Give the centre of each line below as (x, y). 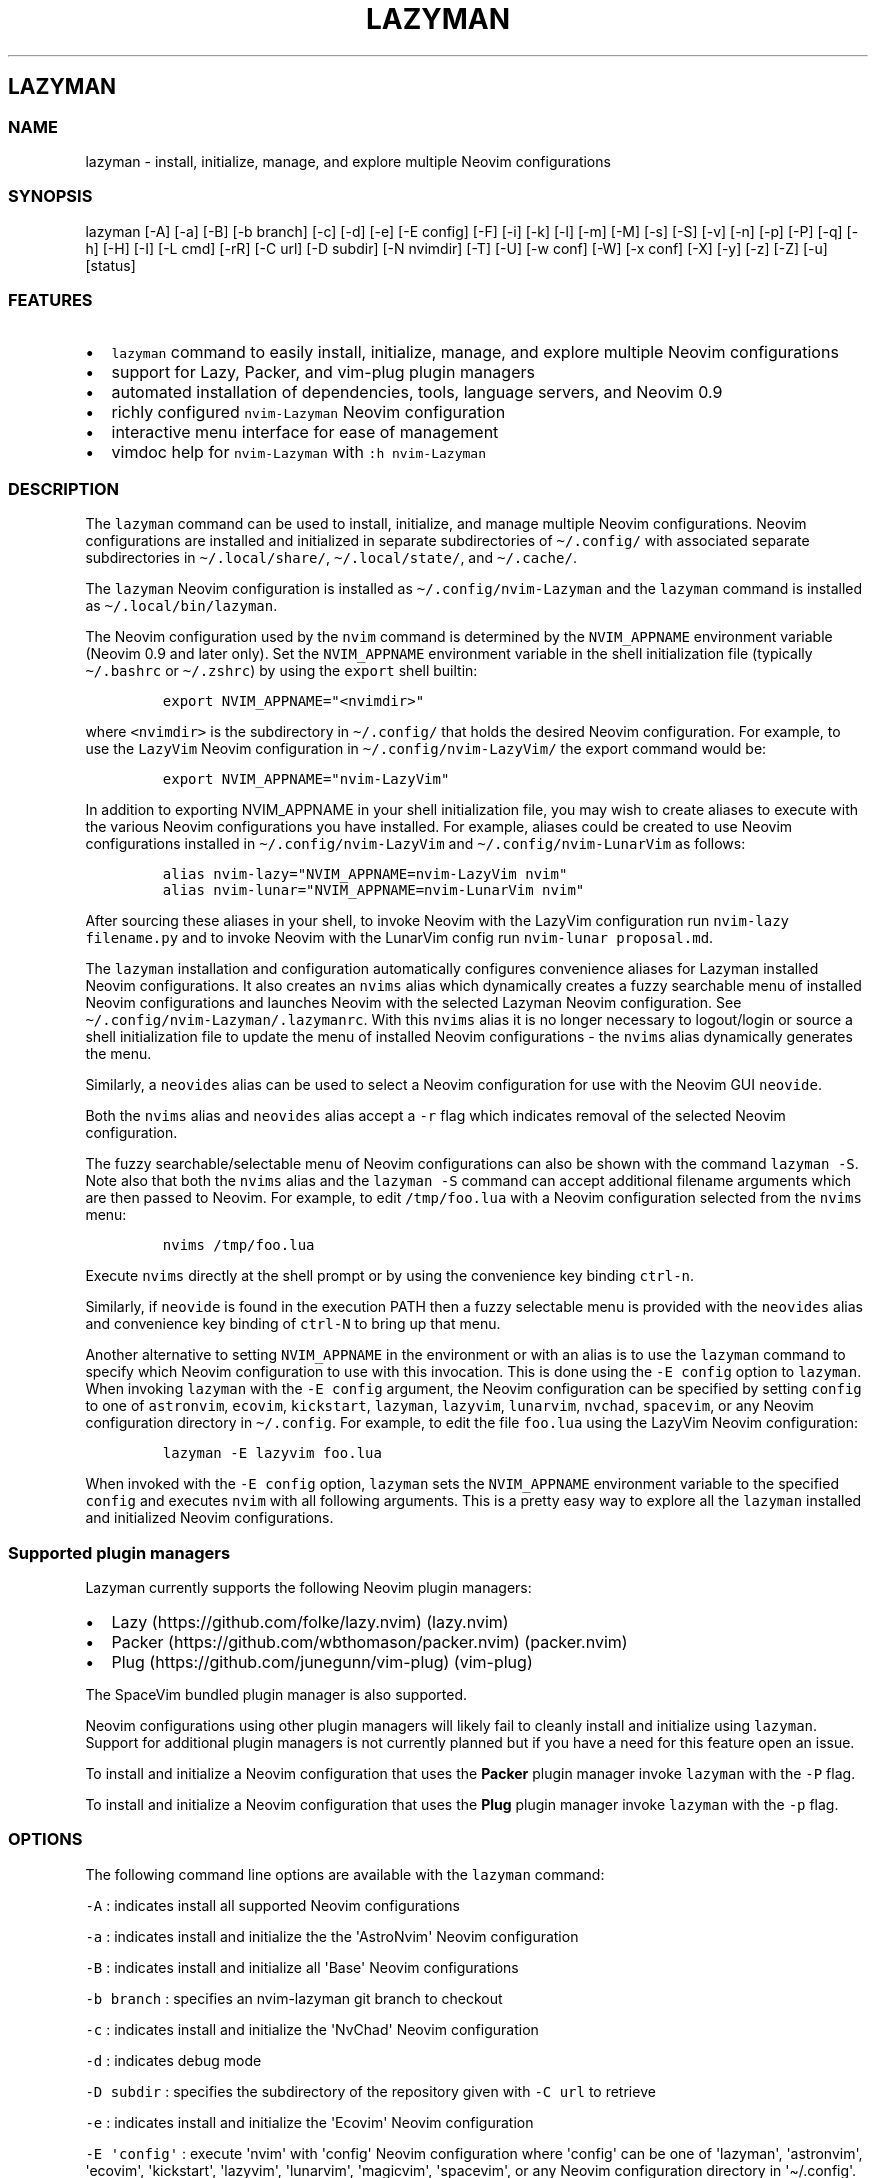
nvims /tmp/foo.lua (238, 1245)
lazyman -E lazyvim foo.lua (272, 1453)
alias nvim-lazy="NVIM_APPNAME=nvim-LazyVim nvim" (365, 874)
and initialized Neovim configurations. (209, 1518)
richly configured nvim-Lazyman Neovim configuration (308, 412)
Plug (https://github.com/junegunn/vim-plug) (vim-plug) (322, 1661)
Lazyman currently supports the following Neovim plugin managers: (308, 1587)
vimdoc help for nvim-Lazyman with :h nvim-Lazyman (298, 452)
